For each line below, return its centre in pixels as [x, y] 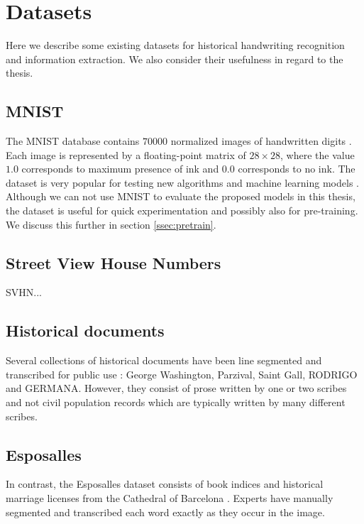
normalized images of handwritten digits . [261, 141]
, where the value [318, 154]
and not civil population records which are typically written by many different [176, 402]
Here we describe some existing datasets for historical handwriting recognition [175, 45]
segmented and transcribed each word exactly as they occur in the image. [165, 512]
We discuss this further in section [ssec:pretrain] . [111, 224]
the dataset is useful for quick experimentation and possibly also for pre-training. [182, 211]
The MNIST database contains [73, 141]
